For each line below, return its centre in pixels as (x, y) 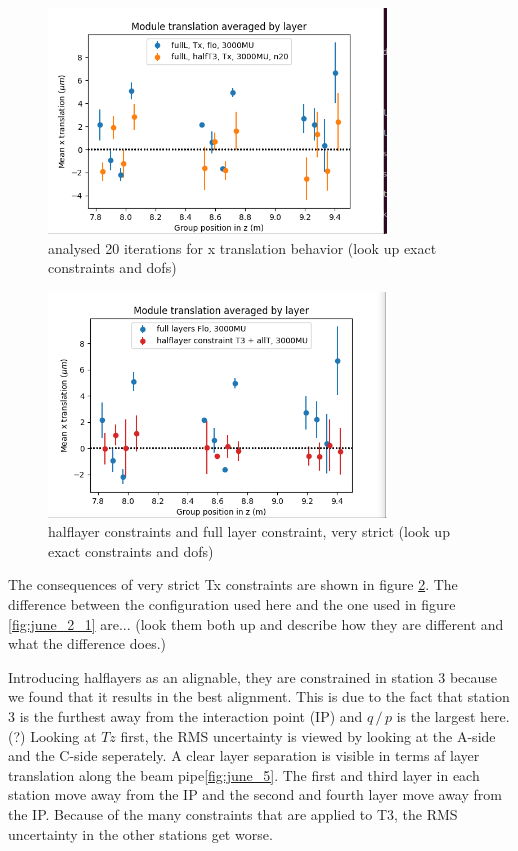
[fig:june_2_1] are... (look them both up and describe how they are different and (256, 623)
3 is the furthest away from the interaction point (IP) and (185, 715)
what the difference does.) (87, 643)
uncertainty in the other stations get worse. (140, 833)
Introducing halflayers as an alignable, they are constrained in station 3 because (253, 676)
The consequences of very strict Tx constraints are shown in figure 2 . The (233, 584)
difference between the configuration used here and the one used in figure (232, 604)
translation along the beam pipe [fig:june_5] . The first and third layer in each (244, 774)
